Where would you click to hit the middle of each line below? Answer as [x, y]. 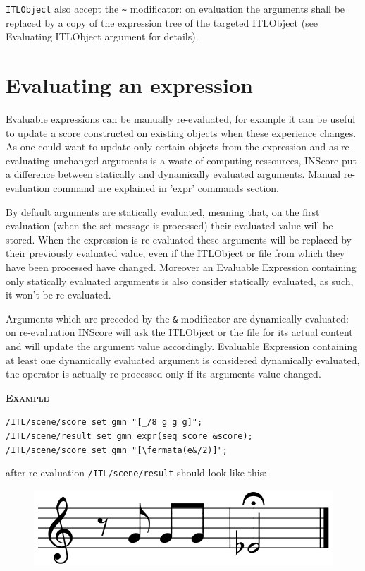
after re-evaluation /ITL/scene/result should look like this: [136, 473]
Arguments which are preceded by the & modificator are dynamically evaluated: [177, 318]
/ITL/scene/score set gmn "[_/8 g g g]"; [104, 422]
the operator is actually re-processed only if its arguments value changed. [163, 374]
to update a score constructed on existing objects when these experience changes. [181, 132]
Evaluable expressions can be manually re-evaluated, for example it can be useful [181, 118]
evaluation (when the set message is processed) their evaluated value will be [169, 226]
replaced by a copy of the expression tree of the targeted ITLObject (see [162, 22]
